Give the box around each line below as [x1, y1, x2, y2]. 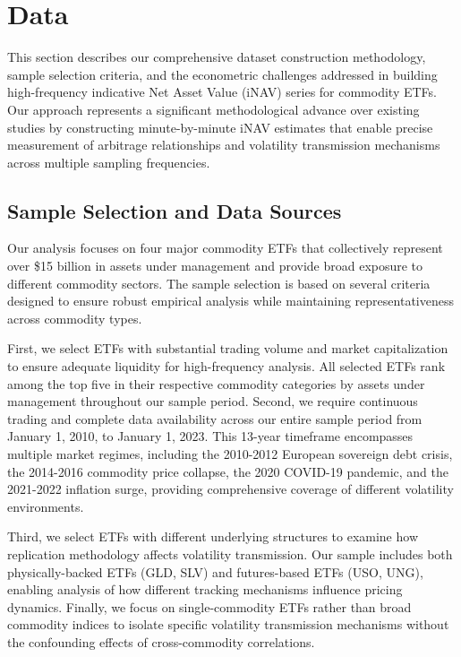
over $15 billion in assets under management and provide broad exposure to [7, 256, 423, 275]
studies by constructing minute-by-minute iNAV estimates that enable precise [7, 117, 433, 136]
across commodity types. [7, 308, 142, 327]
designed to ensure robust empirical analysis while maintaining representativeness [7, 291, 454, 310]
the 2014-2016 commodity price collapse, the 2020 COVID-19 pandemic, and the [7, 462, 448, 480]
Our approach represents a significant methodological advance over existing [7, 99, 420, 118]
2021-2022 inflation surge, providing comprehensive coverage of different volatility [7, 480, 454, 498]
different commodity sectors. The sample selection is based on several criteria [7, 273, 431, 292]
